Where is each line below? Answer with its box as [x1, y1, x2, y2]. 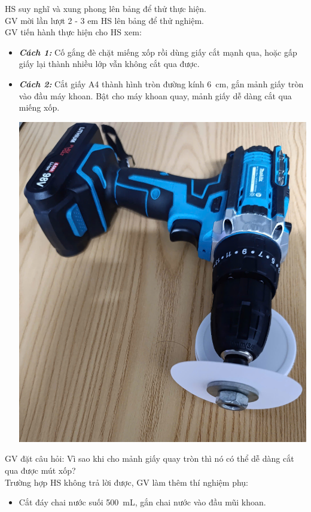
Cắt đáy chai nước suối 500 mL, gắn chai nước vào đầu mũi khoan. [19, 496, 266, 508]
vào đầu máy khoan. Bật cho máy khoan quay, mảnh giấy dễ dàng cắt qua [19, 89, 292, 102]
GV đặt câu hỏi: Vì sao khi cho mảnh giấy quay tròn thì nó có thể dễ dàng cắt [5, 452, 294, 465]
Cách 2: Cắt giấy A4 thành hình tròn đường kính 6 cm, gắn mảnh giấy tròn [19, 77, 304, 90]
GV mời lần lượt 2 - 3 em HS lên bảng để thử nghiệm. [5, 14, 204, 26]
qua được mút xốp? [5, 464, 76, 476]
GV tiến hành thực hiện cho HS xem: [5, 26, 142, 38]
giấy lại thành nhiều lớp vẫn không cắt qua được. [19, 57, 200, 70]
